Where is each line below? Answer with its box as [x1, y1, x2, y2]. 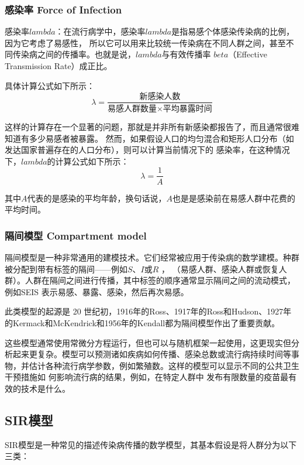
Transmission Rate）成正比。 [5, 60, 112, 71]
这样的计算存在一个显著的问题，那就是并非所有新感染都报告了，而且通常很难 [5, 121, 299, 133]
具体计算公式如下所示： [5, 79, 95, 91]
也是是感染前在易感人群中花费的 [172, 192, 295, 204]
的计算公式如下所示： [47, 155, 129, 167]
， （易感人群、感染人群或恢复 [161, 262, 279, 275]
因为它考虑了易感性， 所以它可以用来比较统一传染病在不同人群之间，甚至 [5, 36, 286, 49]
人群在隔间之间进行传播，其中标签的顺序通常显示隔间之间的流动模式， [25, 274, 295, 286]
